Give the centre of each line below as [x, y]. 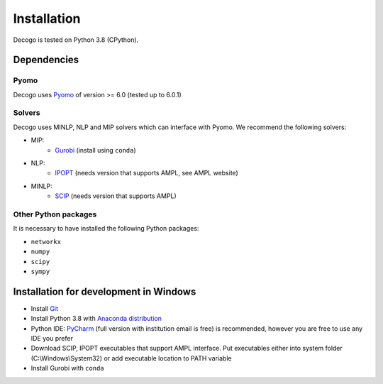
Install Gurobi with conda [67, 368]
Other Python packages [55, 214]
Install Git [45, 308]
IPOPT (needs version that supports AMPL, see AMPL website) [147, 173]
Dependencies [46, 60]
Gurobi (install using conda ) [95, 150]
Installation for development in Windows [105, 291]
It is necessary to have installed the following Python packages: [106, 229]
